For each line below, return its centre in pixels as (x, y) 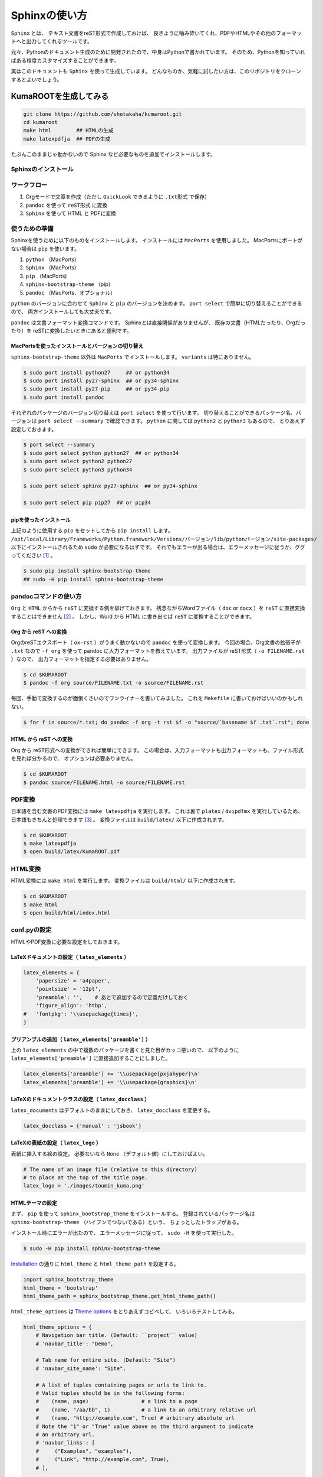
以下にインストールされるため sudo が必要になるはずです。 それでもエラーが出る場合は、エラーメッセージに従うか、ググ (158, 547)
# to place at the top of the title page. (85, 1178)
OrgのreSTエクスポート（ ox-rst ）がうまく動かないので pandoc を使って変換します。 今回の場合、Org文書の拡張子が (156, 642)
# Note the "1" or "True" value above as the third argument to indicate (144, 1426)
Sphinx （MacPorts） (52, 268)
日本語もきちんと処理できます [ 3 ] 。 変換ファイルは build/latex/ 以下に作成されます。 (119, 819)
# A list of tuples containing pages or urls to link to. (121, 1385)
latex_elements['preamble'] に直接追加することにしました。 (91, 1058)
